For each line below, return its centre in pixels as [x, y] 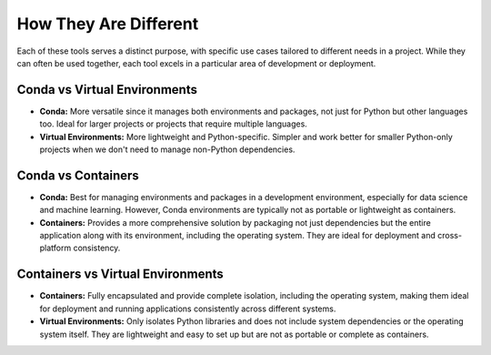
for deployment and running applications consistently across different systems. [188, 309]
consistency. [97, 248]
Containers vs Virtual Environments [120, 274]
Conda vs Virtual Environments [107, 90]
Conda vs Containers [78, 175]
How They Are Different [108, 24]
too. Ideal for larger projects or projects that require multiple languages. [174, 124]
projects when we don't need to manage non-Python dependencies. [167, 149]
